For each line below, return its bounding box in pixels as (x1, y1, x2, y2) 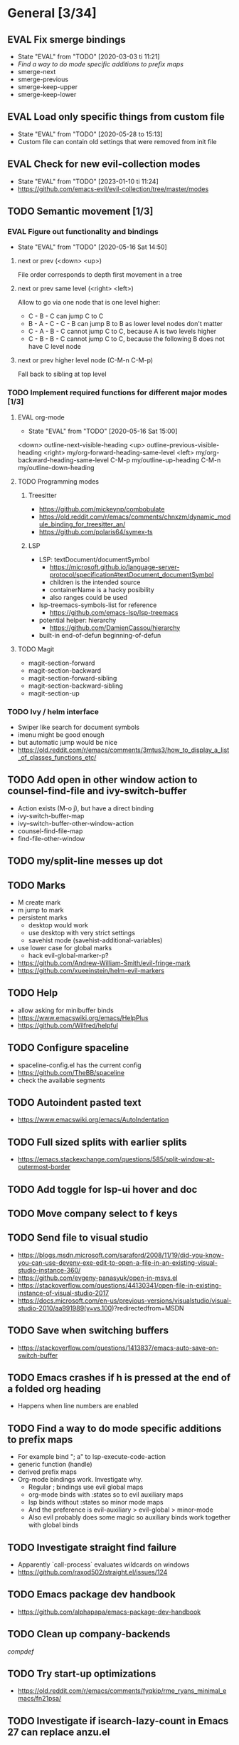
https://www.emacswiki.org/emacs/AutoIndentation (17, 1115, 169, 1124)
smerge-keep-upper (17, 83, 78, 91)
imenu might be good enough (17, 730, 105, 739)
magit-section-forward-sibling (28, 673, 117, 682)
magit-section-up (28, 688, 80, 697)
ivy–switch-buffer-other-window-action (17, 819, 134, 828)
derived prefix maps (17, 1467, 77, 1476)
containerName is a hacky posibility (49, 585, 154, 594)
